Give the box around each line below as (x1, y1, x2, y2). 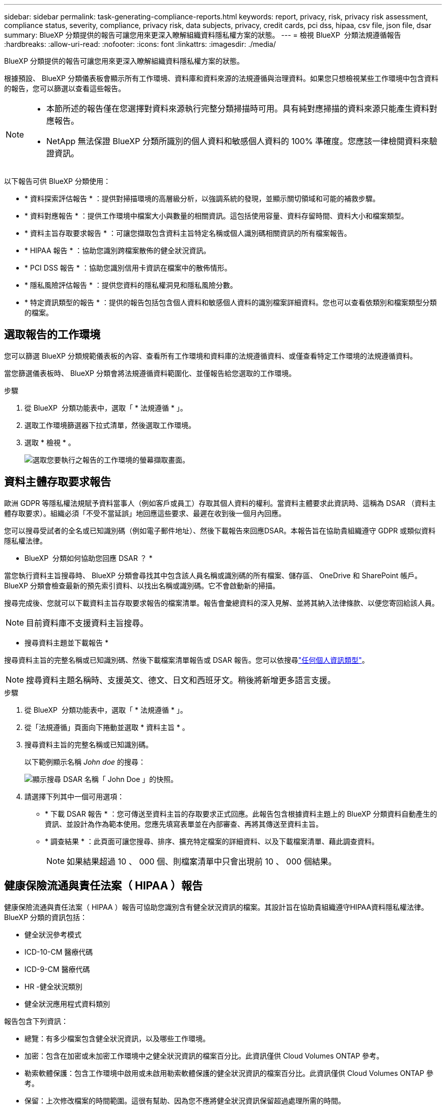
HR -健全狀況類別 (24, 982, 82, 991)
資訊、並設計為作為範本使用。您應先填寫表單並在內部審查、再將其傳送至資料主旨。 (45, 819, 323, 828)
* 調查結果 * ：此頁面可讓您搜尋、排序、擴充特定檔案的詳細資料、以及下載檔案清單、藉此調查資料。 (45, 836, 379, 846)
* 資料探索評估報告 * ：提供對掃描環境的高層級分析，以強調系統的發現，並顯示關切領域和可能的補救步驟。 (24, 194, 380, 203)
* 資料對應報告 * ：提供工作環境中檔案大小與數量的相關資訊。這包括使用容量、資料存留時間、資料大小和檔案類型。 (24, 211, 408, 220)
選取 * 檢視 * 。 (24, 438, 75, 447)
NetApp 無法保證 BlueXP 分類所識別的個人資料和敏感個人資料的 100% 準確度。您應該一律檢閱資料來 (46, 136, 430, 146)
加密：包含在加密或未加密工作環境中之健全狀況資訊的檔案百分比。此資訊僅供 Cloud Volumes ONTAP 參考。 (24, 1051, 384, 1060)
